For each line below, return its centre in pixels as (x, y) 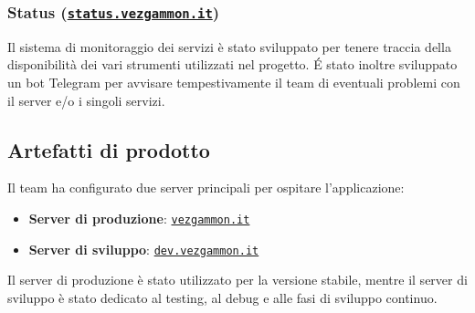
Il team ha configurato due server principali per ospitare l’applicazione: (206, 188)
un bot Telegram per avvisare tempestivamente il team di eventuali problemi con (234, 82)
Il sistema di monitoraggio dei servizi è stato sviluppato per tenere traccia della (229, 46)
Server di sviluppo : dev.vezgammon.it (144, 249)
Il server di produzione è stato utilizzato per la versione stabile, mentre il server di (237, 280)
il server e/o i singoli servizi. (86, 100)
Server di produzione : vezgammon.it (139, 218)
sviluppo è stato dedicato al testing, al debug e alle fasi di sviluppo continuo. (222, 297)
